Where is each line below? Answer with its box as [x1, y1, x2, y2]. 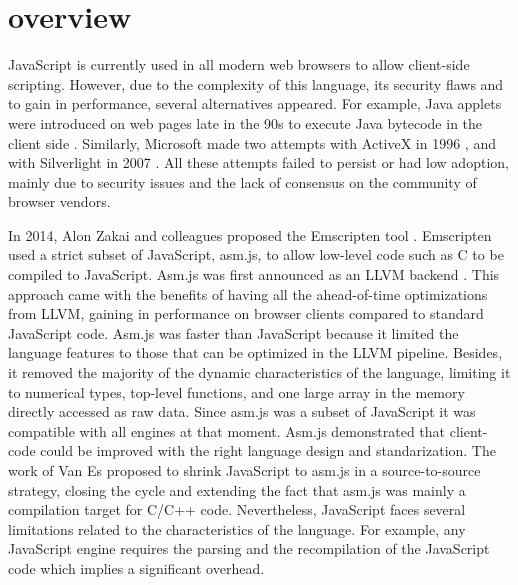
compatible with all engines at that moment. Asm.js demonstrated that [8, 420, 446, 441]
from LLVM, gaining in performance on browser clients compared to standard [8, 303, 484, 324]
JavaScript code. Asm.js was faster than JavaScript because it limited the [8, 322, 459, 343]
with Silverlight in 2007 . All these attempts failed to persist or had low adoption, [8, 152, 509, 173]
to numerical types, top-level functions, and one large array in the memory [8, 381, 465, 402]
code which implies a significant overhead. [8, 557, 265, 578]
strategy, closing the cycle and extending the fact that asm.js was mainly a [8, 479, 466, 500]
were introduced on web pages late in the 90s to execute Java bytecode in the [8, 112, 483, 133]
